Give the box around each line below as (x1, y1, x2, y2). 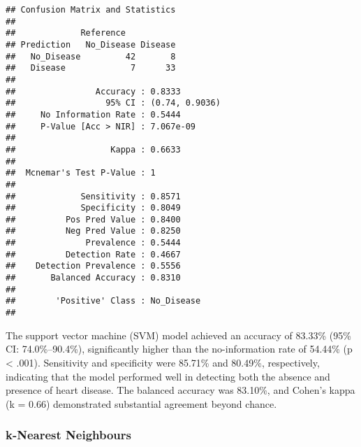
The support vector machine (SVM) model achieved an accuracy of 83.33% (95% (6, 327, 351, 342)
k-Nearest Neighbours (6, 426, 131, 444)
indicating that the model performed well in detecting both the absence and (6, 369, 330, 383)
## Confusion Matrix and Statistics (6, 5, 176, 15)
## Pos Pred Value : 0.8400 (6, 214, 181, 225)
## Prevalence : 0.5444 (6, 238, 181, 248)
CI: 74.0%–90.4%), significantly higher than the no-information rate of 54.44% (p (6, 341, 353, 356)
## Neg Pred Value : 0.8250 (6, 226, 181, 236)
